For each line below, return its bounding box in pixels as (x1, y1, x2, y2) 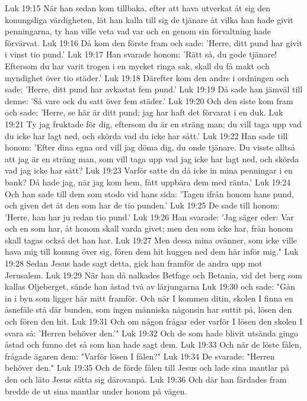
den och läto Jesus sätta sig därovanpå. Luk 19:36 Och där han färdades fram (5, 373, 287, 385)
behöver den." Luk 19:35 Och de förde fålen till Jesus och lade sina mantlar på (5, 361, 290, 374)
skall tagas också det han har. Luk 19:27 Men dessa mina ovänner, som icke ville (5, 233, 298, 246)
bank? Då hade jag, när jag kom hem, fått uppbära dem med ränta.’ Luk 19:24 (5, 175, 291, 188)
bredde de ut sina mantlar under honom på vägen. (5, 384, 187, 397)
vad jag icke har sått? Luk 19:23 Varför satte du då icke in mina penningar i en (5, 164, 293, 177)
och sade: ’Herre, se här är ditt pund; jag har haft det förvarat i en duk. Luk (5, 106, 283, 118)
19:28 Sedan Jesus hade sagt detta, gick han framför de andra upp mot (5, 257, 263, 270)
